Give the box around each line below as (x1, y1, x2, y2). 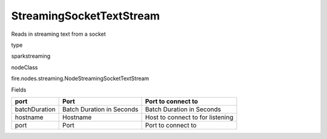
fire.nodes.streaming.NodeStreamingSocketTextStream (11, 75, 150, 82)
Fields (11, 86, 27, 93)
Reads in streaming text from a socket (11, 30, 106, 38)
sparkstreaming (11, 52, 51, 60)
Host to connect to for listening (145, 113, 234, 121)
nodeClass (11, 64, 38, 71)
